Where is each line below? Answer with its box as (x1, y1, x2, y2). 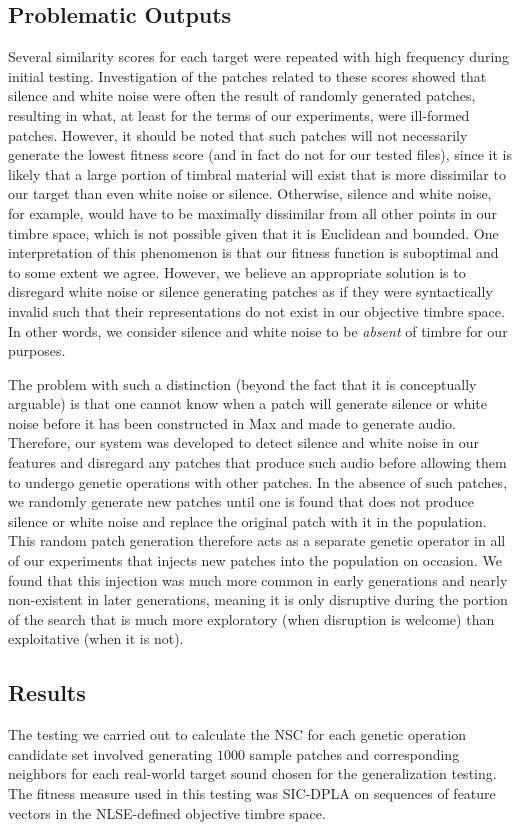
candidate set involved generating (8, 743, 213, 764)
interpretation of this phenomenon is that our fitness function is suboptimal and (8, 242, 499, 263)
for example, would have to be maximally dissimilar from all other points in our (8, 202, 497, 223)
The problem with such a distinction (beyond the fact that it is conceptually (8, 373, 477, 394)
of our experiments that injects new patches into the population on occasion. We (8, 550, 502, 571)
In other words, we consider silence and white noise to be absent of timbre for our (8, 320, 508, 341)
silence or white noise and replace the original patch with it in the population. (8, 510, 487, 531)
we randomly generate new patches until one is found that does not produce (8, 491, 474, 512)
